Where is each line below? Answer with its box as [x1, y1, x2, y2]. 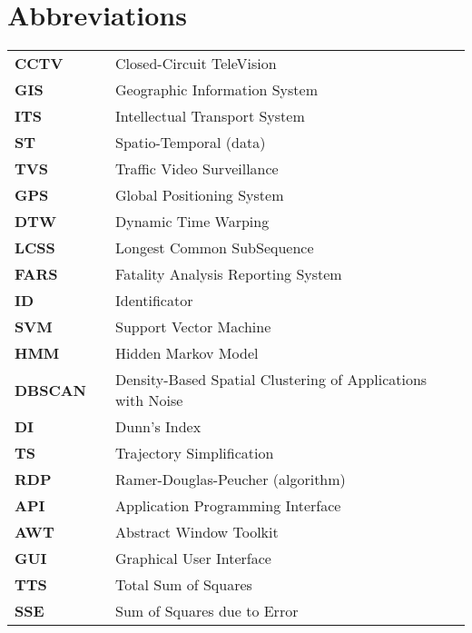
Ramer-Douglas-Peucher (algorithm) [115, 469, 346, 490]
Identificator [115, 290, 193, 312]
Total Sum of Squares [115, 574, 252, 596]
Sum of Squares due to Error [115, 600, 299, 622]
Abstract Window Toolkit [115, 521, 279, 543]
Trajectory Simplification [115, 442, 274, 464]
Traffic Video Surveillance [115, 158, 279, 180]
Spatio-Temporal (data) [115, 132, 266, 153]
